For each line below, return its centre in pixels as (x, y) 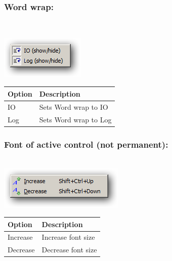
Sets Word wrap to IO (74, 106)
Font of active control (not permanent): (86, 144)
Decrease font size (69, 250)
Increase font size (68, 237)
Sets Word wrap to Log (75, 119)
